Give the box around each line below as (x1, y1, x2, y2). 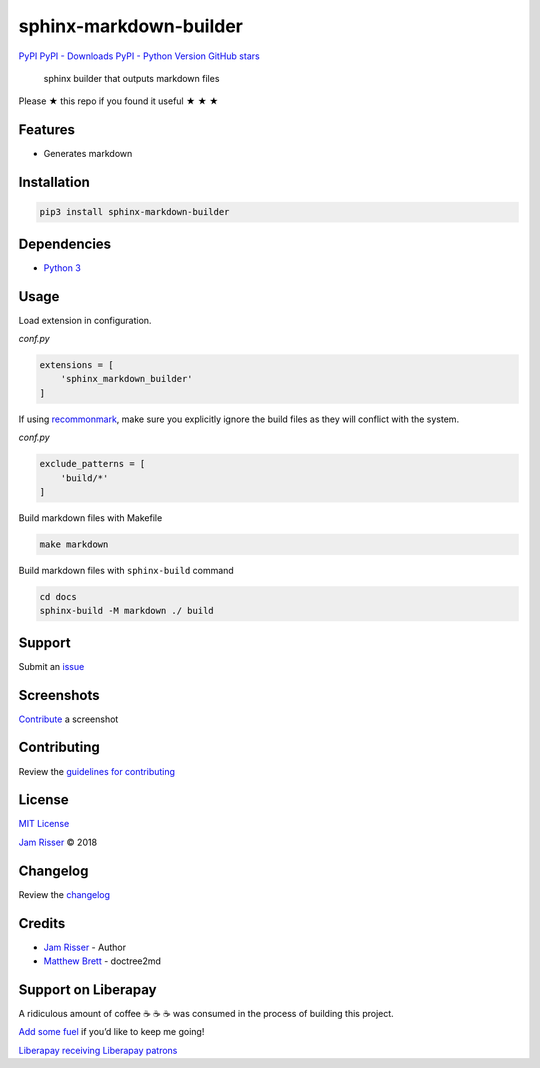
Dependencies (18, 235, 112, 252)
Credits (18, 915, 66, 932)
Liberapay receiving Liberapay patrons (18, 1044, 178, 1056)
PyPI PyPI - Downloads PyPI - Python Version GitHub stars (18, 50, 260, 62)
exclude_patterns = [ (39, 458, 146, 470)
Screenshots (18, 686, 100, 704)
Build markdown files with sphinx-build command (18, 564, 234, 576)
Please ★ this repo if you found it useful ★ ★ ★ (18, 95, 219, 107)
